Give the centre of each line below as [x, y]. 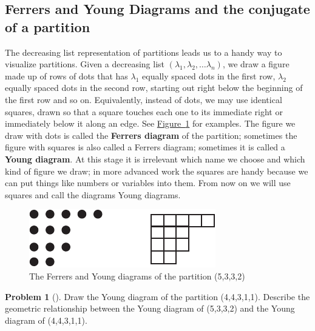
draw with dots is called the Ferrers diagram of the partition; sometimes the [151, 135]
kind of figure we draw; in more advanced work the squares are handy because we [157, 171]
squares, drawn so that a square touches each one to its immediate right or [144, 111]
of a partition [48, 26]
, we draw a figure [256, 64]
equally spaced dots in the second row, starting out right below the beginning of [154, 88]
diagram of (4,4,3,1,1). [46, 320]
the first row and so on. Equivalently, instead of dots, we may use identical [144, 99]
